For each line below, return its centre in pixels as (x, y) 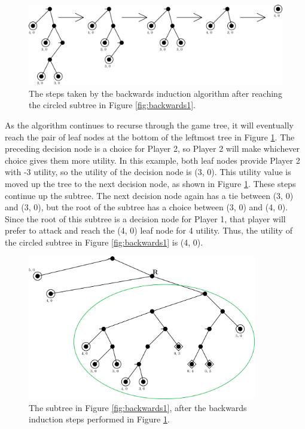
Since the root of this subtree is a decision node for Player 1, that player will (145, 218)
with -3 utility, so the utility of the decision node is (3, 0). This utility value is (148, 172)
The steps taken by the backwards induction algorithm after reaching (155, 93)
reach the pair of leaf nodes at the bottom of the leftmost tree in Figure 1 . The (150, 137)
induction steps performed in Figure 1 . (99, 419)
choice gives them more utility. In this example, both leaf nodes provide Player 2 (152, 160)
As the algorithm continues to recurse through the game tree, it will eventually (150, 125)
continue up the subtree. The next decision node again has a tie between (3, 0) (149, 195)
